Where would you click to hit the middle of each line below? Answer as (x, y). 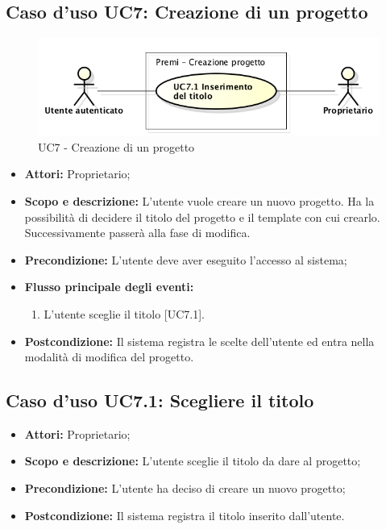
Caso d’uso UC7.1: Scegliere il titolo (160, 400)
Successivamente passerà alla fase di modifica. (137, 233)
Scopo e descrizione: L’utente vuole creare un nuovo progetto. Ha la (199, 200)
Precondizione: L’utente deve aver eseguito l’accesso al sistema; (186, 259)
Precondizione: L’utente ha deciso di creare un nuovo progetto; (185, 488)
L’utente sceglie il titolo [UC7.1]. (124, 313)
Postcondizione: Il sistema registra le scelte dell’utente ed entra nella (199, 341)
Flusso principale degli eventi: (109, 287)
